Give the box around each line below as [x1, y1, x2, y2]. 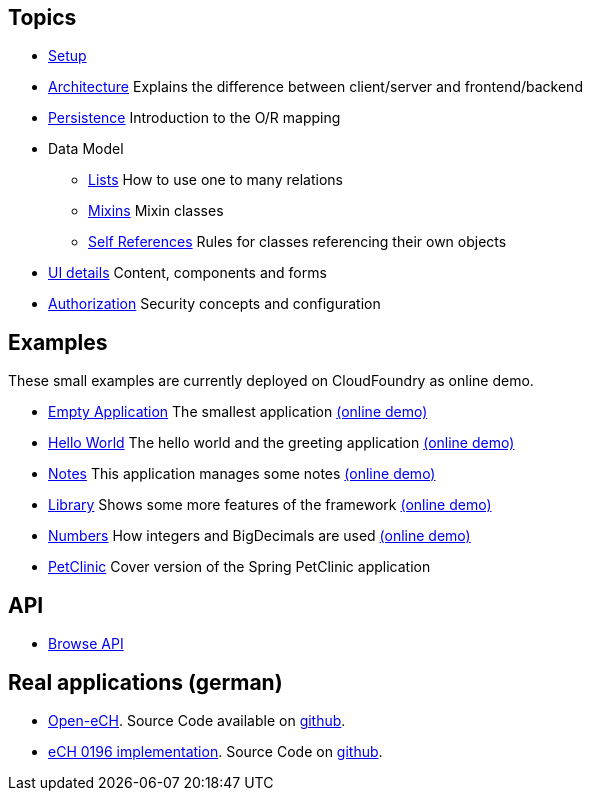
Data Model [48, 140, 124, 158]
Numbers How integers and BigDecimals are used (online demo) [48, 527, 471, 545]
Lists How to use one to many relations [88, 171, 343, 189]
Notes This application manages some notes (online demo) [48, 465, 436, 483]
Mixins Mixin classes [88, 202, 224, 220]
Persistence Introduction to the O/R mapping [48, 109, 341, 127]
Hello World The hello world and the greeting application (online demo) [48, 434, 515, 452]
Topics [8, 5, 77, 30]
